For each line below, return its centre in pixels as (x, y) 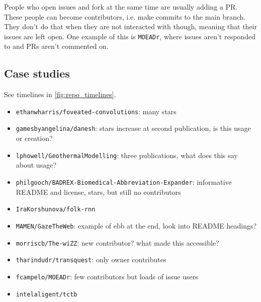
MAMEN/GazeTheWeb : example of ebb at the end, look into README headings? (136, 225)
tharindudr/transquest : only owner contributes (91, 259)
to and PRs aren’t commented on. (56, 46)
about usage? (36, 165)
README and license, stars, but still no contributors (98, 192)
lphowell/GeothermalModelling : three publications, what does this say (127, 155)
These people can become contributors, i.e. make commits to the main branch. (125, 16)
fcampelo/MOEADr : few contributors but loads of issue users (107, 276)
